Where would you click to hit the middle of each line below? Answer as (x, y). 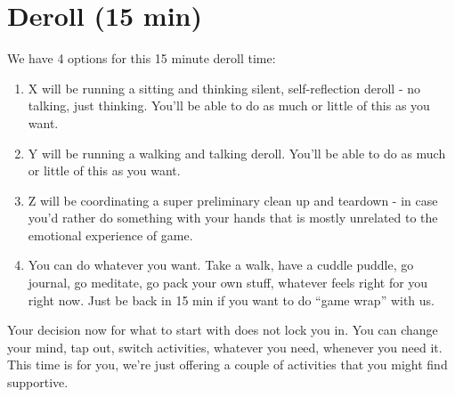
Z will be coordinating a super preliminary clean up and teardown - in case (233, 200)
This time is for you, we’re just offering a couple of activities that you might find (227, 365)
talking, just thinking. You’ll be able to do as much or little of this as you (229, 105)
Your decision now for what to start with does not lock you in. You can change (223, 330)
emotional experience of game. (110, 235)
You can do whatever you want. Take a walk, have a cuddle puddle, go (221, 265)
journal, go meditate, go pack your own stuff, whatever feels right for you (228, 283)
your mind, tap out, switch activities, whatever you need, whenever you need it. (225, 347)
